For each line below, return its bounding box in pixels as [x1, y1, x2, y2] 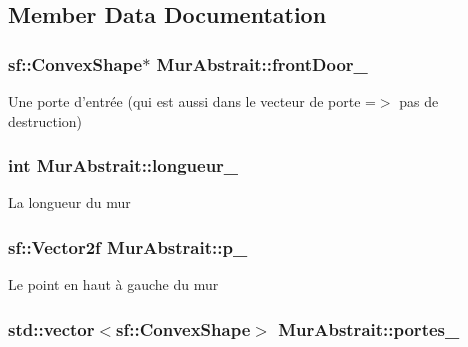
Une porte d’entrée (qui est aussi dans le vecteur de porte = [8, 91, 376, 111]
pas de [399, 91, 439, 111]
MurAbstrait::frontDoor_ [156, 51, 368, 76]
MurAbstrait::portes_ [278, 316, 460, 341]
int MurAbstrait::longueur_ [8, 153, 239, 178]
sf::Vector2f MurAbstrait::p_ [8, 234, 248, 259]
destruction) [8, 110, 83, 131]
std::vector [8, 316, 95, 341]
